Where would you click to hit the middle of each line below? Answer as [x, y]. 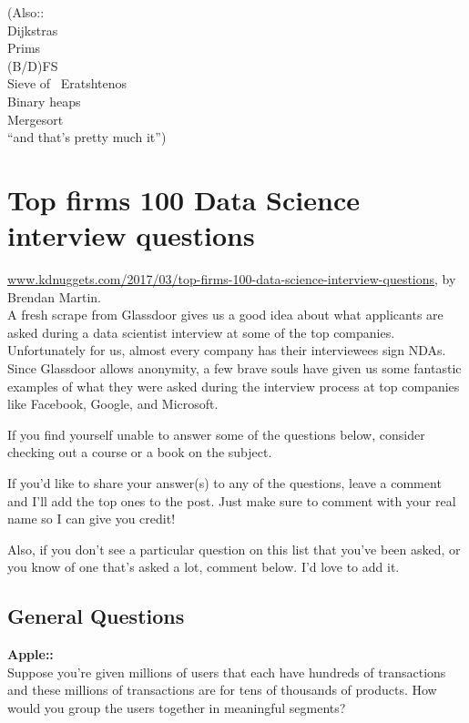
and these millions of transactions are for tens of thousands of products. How [222, 690]
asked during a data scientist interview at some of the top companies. [201, 332]
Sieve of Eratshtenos [67, 83]
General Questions [96, 616]
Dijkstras [33, 30]
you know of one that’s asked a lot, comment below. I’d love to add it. [204, 567]
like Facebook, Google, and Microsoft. [113, 404]
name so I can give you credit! [92, 519]
